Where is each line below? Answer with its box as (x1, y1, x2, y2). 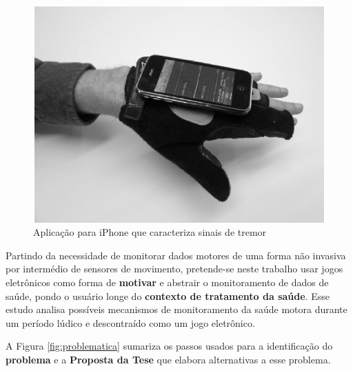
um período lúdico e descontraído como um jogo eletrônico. (6, 315, 255, 330)
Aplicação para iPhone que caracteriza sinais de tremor (33, 225, 267, 239)
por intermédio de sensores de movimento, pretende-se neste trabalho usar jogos (6, 261, 343, 276)
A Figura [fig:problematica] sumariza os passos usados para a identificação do (6, 339, 333, 353)
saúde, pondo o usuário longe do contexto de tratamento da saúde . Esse (6, 288, 330, 303)
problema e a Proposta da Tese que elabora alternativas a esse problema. (6, 352, 331, 367)
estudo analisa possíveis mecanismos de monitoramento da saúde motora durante (6, 302, 347, 317)
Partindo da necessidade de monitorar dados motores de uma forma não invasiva (6, 248, 346, 262)
